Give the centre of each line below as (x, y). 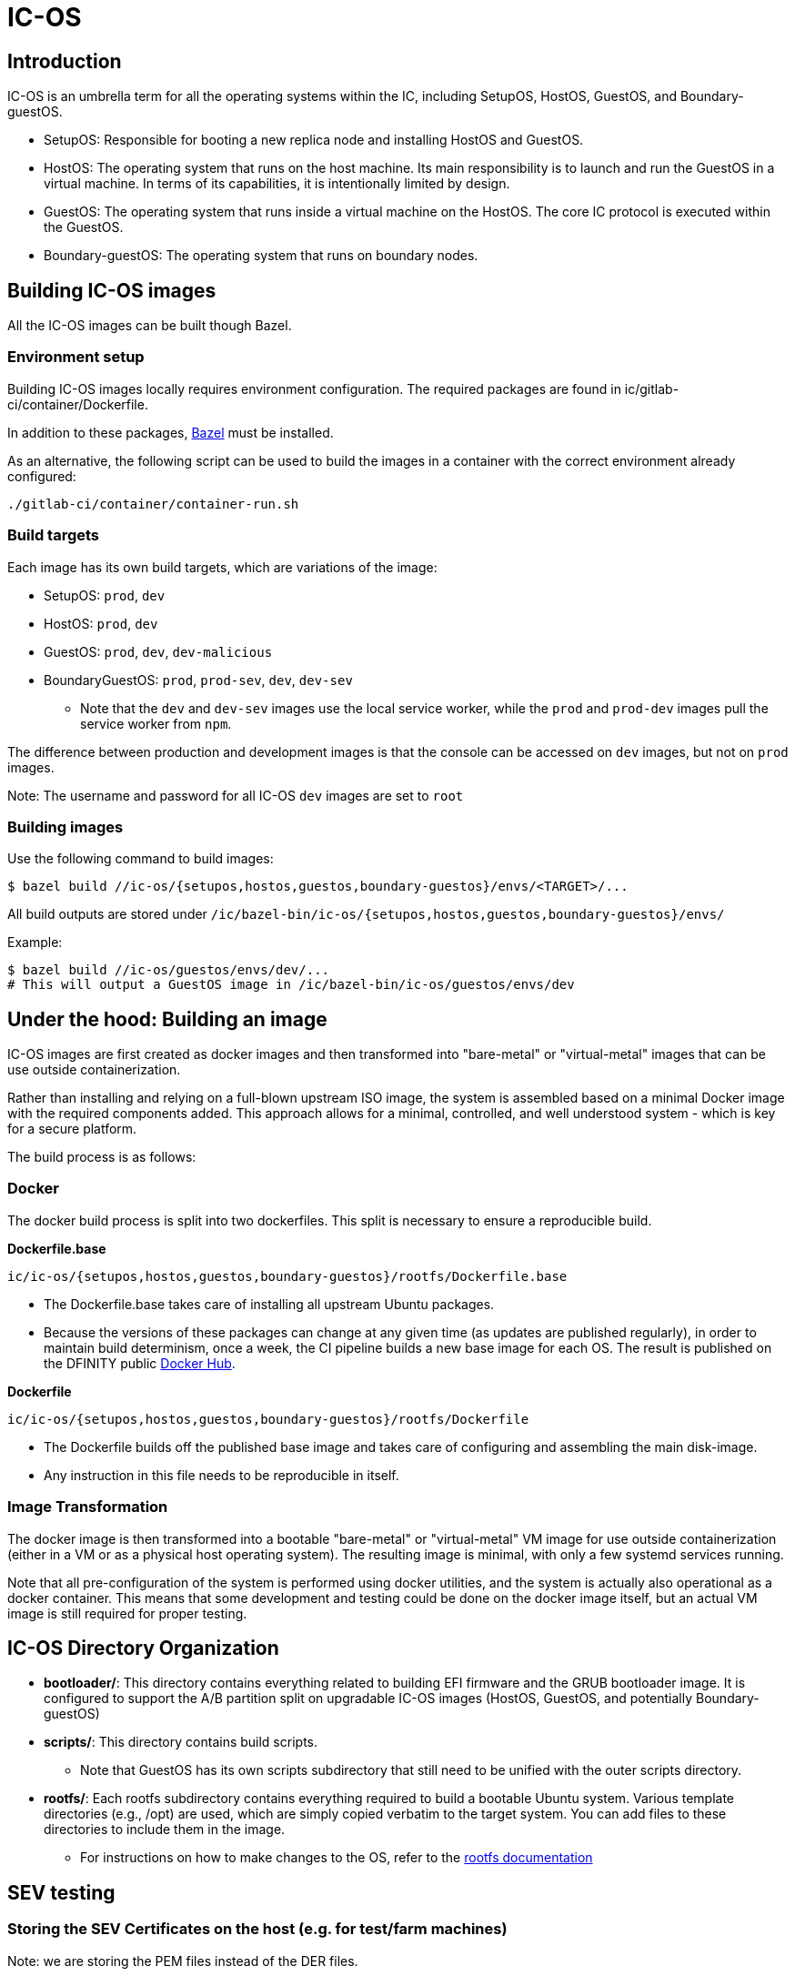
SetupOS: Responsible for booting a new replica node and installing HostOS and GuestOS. (314, 140)
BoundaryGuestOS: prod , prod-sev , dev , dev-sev (198, 680)
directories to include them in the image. (165, 1830)
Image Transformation (88, 1507)
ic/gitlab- (652, 388)
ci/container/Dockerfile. (78, 404)
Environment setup (76, 357)
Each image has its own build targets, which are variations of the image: (222, 567)
